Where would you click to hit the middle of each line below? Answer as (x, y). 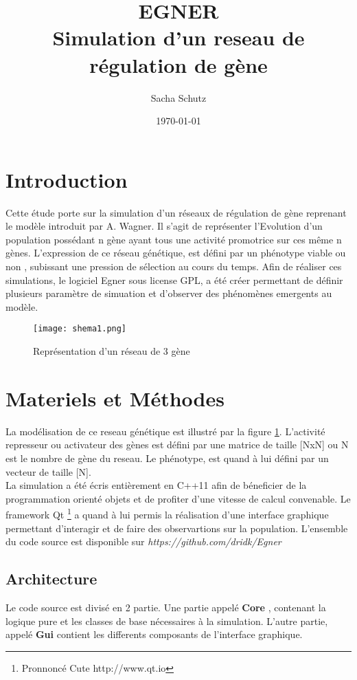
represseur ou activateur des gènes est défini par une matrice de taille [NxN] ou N (177, 445)
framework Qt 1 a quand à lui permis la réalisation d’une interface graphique (167, 513)
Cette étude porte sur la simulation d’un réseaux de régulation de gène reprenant (176, 212)
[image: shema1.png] (80, 329)
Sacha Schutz (178, 97)
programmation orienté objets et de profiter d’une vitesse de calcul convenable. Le (178, 498)
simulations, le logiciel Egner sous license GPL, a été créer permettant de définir (174, 279)
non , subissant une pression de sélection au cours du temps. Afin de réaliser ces (174, 266)
